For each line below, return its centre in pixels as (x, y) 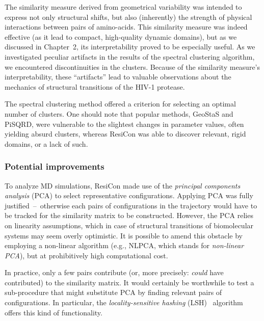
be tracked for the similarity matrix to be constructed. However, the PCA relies (129, 215)
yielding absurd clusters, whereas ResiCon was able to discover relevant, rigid (125, 134)
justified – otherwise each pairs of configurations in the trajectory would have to (131, 205)
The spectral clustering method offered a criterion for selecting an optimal (120, 104)
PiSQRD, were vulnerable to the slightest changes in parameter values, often (124, 124)
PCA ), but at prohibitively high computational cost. (86, 255)
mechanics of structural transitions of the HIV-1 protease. (95, 86)
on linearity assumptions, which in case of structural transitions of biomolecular (129, 225)
